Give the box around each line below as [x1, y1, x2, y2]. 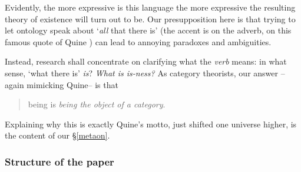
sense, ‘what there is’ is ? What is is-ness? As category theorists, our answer [5, 66, 279, 79]
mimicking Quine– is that [27, 78, 118, 90]
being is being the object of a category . [28, 98, 166, 110]
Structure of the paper [5, 154, 114, 168]
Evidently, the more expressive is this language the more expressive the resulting [5, 1, 296, 13]
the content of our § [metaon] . [5, 129, 110, 141]
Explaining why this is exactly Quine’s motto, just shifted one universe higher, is [5, 117, 297, 130]
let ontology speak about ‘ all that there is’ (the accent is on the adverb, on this [5, 24, 292, 36]
